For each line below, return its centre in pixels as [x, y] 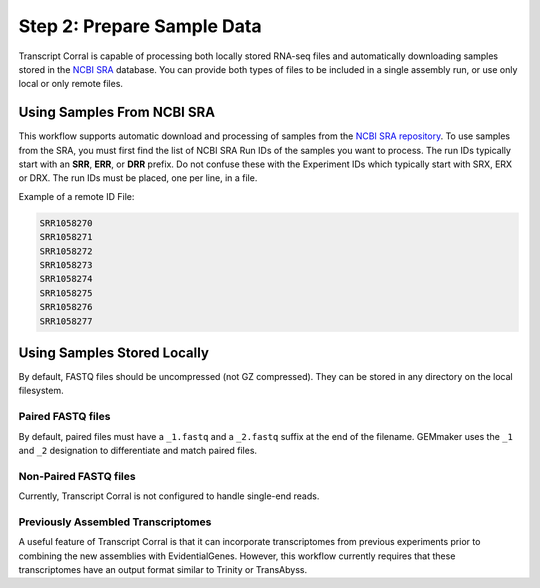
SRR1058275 [66, 293]
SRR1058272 [66, 251]
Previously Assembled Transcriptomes [115, 522]
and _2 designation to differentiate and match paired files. [138, 450]
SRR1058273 [66, 264]
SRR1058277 [66, 321]
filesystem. [41, 391]
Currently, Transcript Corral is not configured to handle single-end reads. [169, 496]
